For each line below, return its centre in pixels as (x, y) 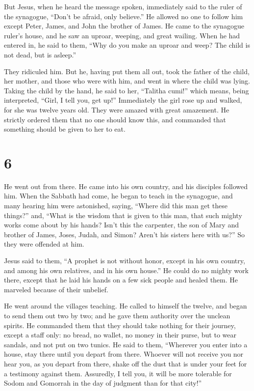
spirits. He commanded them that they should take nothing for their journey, (120, 325)
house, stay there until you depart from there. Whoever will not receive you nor (124, 354)
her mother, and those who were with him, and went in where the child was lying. (127, 81)
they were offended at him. (44, 244)
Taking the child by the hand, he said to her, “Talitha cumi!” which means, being (127, 90)
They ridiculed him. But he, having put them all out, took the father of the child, (127, 71)
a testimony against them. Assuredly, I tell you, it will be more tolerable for (118, 373)
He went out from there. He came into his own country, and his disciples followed (126, 186)
